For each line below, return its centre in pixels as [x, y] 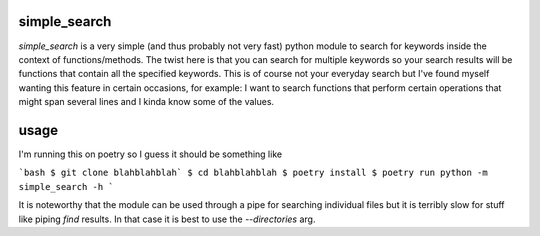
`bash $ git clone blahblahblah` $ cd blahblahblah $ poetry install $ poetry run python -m [253, 173]
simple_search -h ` [66, 186]
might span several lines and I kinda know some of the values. [146, 102]
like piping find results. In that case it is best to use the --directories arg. [167, 219]
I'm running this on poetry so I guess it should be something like [150, 154]
